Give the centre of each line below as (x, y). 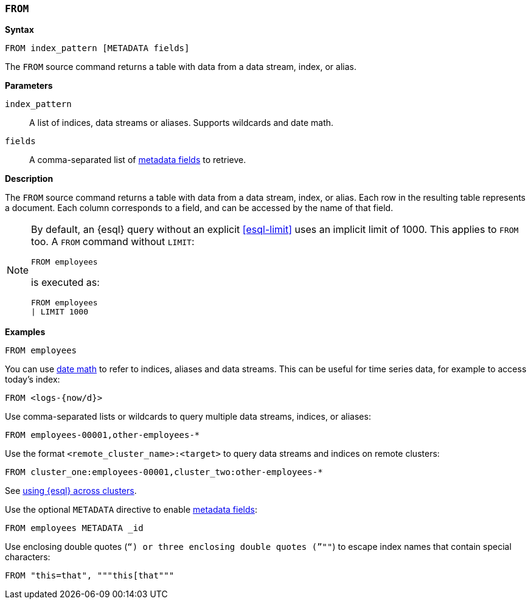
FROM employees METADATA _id (74, 528)
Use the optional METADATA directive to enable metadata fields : (131, 510)
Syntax (19, 30)
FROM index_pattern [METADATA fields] (97, 48)
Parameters (29, 86)
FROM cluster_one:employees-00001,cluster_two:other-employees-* (164, 472)
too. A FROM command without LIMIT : (113, 242)
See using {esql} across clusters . (71, 491)
